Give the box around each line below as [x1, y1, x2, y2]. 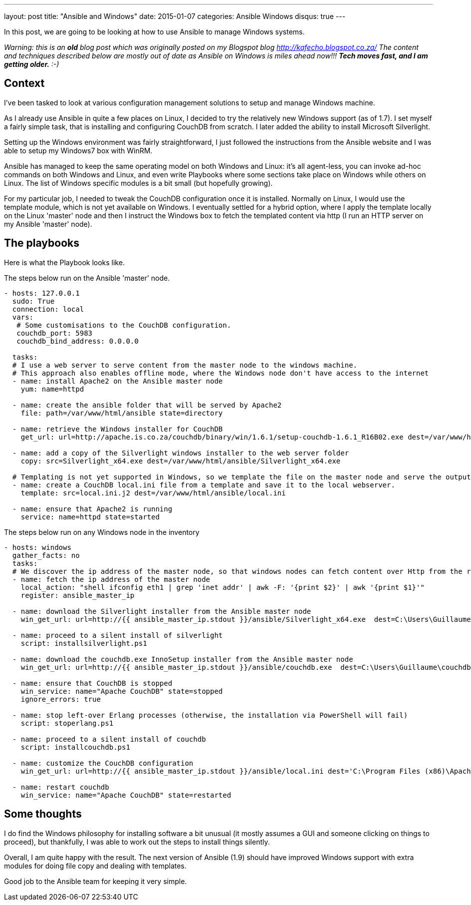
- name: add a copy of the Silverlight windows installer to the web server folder [12, 449, 349, 457]
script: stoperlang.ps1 [20, 719, 114, 727]
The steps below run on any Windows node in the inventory [4, 527, 200, 536]
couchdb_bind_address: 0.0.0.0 [16, 337, 139, 345]
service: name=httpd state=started [20, 512, 160, 521]
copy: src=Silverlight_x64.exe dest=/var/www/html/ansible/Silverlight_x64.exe [20, 456, 341, 465]
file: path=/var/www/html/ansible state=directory [20, 409, 223, 417]
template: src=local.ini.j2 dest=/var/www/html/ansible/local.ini [20, 488, 286, 497]
